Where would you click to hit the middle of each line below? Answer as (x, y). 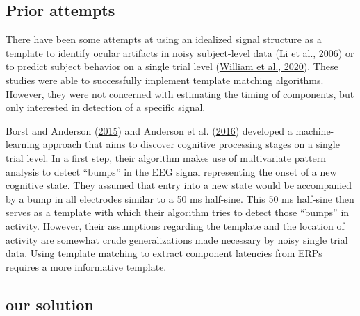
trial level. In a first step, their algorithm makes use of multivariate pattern (166, 157)
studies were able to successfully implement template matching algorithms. (165, 80)
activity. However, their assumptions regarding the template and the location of (175, 225)
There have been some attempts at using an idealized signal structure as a (164, 39)
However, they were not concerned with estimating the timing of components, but (180, 93)
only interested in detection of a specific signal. (106, 107)
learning (23, 144)
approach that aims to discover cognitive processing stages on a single (191, 144)
